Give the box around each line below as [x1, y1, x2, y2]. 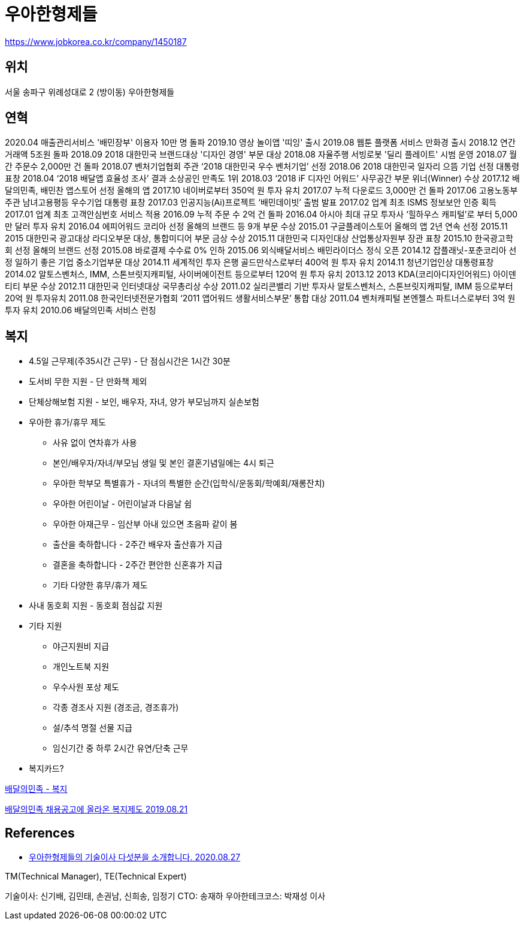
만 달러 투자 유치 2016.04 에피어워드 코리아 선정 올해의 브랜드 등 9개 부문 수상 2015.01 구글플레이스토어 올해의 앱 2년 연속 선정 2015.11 [5, 221, 508, 232]
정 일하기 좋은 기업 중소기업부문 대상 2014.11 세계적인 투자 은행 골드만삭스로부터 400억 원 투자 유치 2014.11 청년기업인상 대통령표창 [5, 257, 494, 268]
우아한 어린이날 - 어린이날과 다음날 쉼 [53, 498, 192, 509]
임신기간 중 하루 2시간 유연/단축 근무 [53, 743, 189, 754]
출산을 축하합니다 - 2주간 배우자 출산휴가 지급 [53, 539, 223, 550]
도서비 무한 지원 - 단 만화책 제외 [29, 376, 147, 387]
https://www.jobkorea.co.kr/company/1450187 [5, 36, 187, 47]
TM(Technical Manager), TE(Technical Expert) [5, 871, 187, 882]
